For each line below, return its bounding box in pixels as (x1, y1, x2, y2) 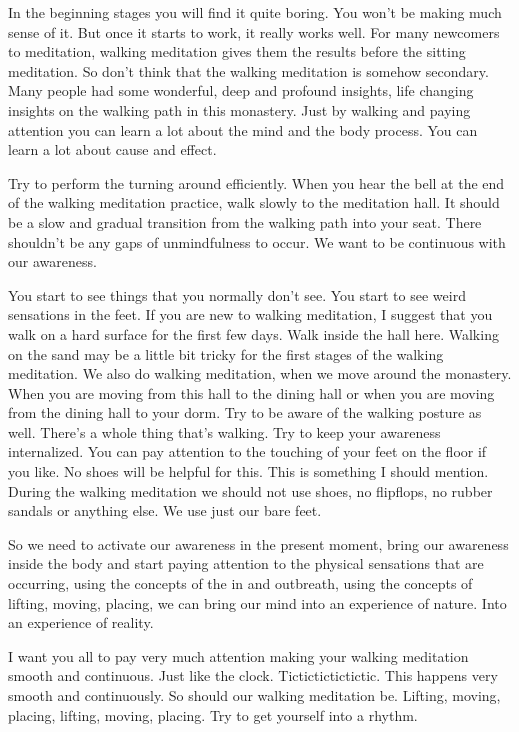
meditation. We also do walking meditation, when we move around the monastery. (8, 363, 512, 384)
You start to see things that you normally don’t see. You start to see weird (8, 284, 466, 305)
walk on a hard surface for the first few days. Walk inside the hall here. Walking (8, 323, 499, 344)
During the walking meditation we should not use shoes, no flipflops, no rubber (8, 480, 493, 501)
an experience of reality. (8, 612, 154, 633)
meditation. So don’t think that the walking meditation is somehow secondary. (8, 60, 489, 81)
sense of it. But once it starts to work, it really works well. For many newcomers (8, 21, 500, 42)
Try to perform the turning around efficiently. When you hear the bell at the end (8, 172, 505, 193)
